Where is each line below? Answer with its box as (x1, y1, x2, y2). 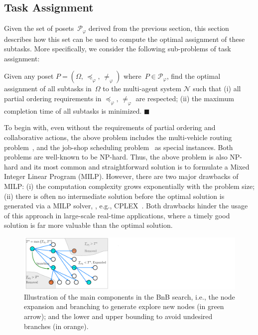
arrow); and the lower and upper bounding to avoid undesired (24, 311, 213, 321)
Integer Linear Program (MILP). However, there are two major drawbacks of (4, 171, 239, 181)
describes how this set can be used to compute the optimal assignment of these (4, 33, 245, 44)
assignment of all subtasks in (4, 83, 92, 94)
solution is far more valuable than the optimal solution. (4, 220, 173, 230)
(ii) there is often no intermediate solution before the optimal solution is (4, 190, 225, 201)
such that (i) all (193, 83, 241, 94)
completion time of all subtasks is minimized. (4, 105, 142, 116)
